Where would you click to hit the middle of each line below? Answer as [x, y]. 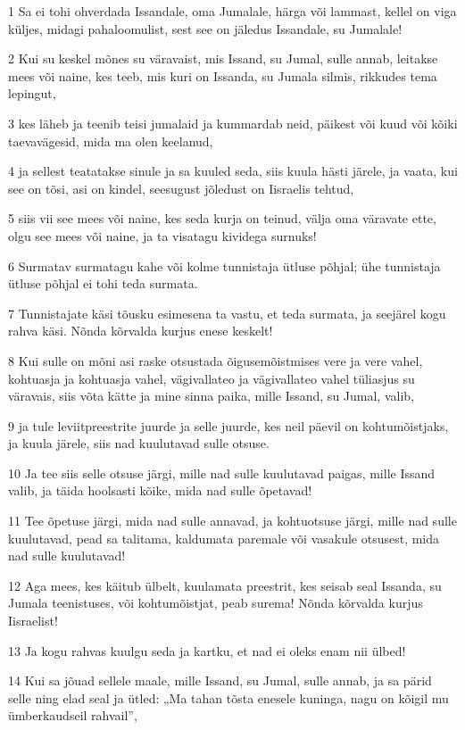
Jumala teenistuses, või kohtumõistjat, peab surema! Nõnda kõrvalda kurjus [216, 603]
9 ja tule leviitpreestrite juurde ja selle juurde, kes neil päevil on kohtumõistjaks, [228, 425]
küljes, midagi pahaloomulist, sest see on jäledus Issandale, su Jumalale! [205, 28]
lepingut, [32, 93]
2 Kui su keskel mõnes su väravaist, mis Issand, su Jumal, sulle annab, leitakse [223, 58]
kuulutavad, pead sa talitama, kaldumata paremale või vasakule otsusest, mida [224, 538]
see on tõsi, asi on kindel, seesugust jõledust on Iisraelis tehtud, [181, 188]
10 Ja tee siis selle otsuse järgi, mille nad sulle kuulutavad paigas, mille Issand [222, 473]
